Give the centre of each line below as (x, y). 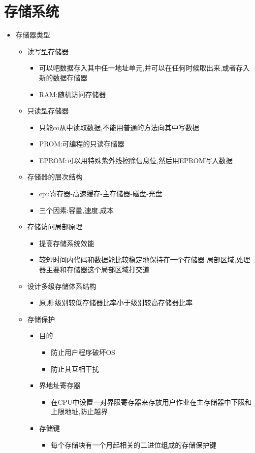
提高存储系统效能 (67, 243)
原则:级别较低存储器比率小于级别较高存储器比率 (116, 302)
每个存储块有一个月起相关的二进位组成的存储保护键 (134, 444)
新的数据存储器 (63, 77)
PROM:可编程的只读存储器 (82, 144)
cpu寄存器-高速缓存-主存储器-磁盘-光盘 (101, 193)
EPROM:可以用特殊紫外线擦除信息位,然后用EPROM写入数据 (136, 160)
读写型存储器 (48, 51)
